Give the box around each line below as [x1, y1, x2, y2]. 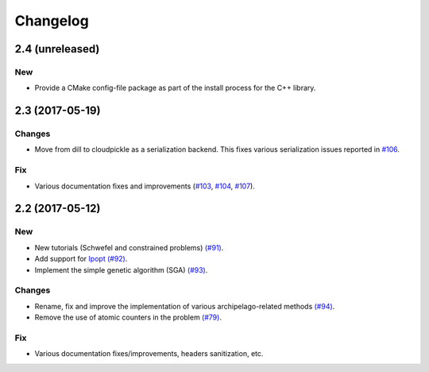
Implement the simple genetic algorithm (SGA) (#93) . [34, 265, 208, 274]
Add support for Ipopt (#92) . [34, 254, 128, 264]
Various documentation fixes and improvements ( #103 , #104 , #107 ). [34, 181, 256, 191]
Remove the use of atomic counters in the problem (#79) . [34, 312, 222, 322]
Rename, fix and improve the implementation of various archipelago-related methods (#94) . [34, 301, 335, 311]
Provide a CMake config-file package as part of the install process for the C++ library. [34, 83, 316, 93]
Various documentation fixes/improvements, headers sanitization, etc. [34, 349, 264, 358]
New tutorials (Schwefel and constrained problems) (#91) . [34, 242, 224, 252]
